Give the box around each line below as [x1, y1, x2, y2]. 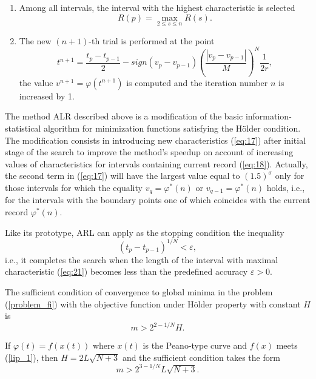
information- [245, 110, 292, 122]
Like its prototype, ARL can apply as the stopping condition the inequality [5, 226, 284, 238]
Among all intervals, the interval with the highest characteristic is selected [19, 1, 295, 13]
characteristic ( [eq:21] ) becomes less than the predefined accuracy [5, 265, 248, 278]
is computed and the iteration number [126, 76, 268, 89]
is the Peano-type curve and [143, 339, 247, 352]
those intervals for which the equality [5, 181, 143, 193]
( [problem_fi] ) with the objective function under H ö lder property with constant [5, 297, 301, 310]
